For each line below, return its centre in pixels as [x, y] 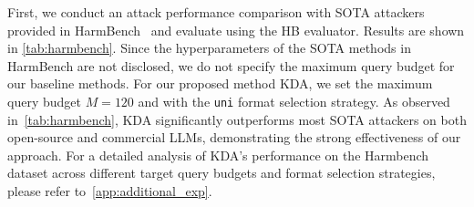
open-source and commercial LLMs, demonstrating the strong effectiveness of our [234, 137]
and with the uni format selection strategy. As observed [294, 101]
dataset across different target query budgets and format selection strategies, [222, 173]
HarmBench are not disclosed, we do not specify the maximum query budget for [231, 65]
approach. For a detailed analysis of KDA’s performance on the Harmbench [218, 155]
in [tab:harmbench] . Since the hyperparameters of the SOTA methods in [209, 48]
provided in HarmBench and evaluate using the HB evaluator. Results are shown [236, 30]
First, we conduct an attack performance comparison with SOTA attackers [216, 12]
